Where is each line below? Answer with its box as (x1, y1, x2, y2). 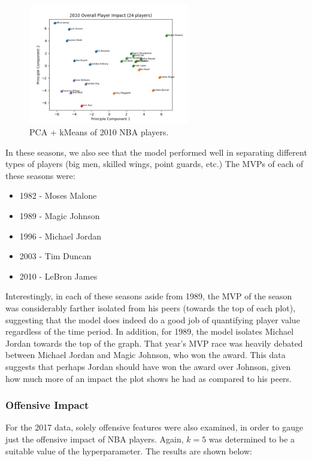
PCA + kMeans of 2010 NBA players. (29, 126, 169, 138)
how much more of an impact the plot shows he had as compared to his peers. (5, 372, 292, 384)
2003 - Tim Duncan (19, 250, 92, 262)
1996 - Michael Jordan (19, 229, 102, 242)
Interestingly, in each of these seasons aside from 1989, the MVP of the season (5, 290, 292, 302)
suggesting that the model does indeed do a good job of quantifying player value (5, 313, 300, 326)
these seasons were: (5, 169, 75, 181)
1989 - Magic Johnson (19, 209, 100, 222)
